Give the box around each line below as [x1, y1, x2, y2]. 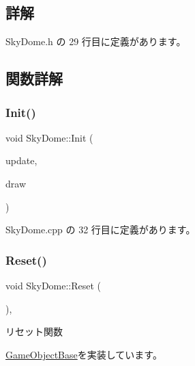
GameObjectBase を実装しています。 [5, 347, 162, 361]
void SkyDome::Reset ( [5, 278, 102, 292]
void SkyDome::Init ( [5, 130, 93, 144]
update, [5, 153, 37, 168]
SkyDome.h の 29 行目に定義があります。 [5, 34, 186, 49]
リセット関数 [5, 324, 63, 339]
